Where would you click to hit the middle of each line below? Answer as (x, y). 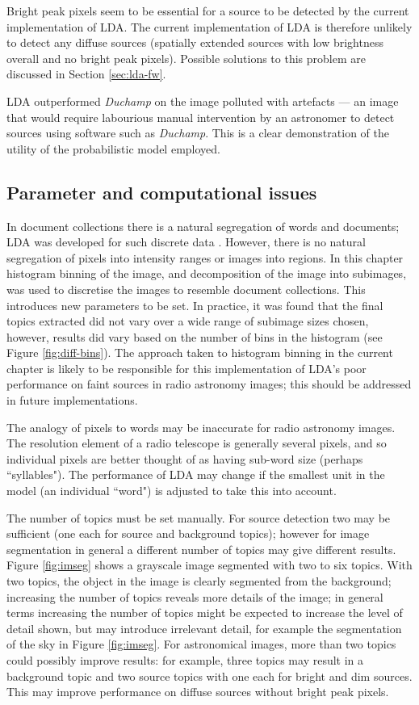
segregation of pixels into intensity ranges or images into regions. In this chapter (205, 257)
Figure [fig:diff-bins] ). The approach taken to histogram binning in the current (200, 352)
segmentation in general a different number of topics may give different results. (201, 549)
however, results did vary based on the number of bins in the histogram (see (195, 336)
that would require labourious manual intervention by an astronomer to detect (201, 117)
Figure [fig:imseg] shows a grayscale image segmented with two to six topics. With (209, 565)
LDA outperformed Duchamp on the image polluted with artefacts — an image (203, 101)
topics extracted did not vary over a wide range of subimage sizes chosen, (188, 321)
